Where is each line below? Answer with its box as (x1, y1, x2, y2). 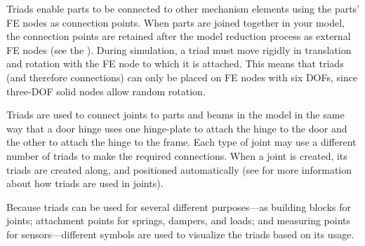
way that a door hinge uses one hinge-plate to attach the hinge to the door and (6, 121, 347, 135)
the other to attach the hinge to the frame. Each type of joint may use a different (6, 135, 357, 149)
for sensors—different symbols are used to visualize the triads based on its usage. (6, 226, 354, 241)
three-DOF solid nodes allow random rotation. (6, 83, 206, 98)
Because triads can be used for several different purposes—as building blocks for (6, 199, 352, 214)
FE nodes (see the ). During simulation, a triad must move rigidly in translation (6, 42, 352, 57)
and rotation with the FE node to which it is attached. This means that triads (6, 56, 344, 71)
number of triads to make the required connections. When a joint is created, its (6, 148, 347, 163)
